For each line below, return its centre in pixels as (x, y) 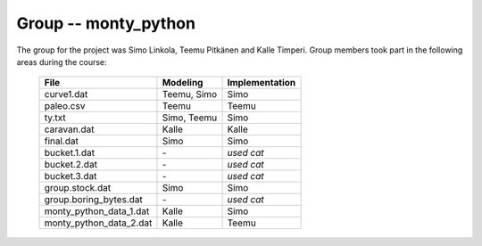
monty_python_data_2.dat (98, 223)
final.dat (62, 141)
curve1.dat (66, 94)
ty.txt (55, 118)
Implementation (262, 83)
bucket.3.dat (71, 176)
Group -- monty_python (106, 23)
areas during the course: (62, 61)
